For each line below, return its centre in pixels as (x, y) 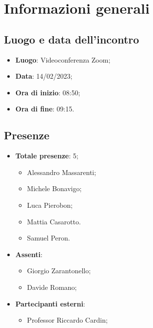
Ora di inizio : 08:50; (48, 92)
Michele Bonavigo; (54, 188)
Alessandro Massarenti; (62, 172)
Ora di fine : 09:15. (45, 109)
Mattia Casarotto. (54, 221)
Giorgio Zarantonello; (59, 271)
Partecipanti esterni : (50, 303)
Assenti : (29, 254)
